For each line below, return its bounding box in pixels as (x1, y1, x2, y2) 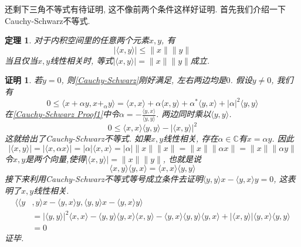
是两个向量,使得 (25, 152, 86, 164)
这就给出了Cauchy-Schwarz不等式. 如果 (5, 132, 151, 145)
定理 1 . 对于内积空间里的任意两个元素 (5, 34, 149, 46)
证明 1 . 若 (5, 74, 42, 86)
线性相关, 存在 (163, 132, 218, 145)
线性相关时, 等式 (50, 54, 113, 66)
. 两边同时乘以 (155, 108, 211, 120)
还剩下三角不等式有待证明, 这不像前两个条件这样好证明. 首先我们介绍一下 (5, 3, 286, 15)
